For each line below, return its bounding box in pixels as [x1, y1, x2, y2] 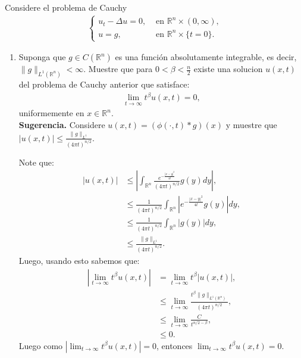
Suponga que [18, 51, 66, 63]
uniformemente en [18, 107, 84, 119]
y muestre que [225, 118, 277, 130]
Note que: [18, 155, 54, 168]
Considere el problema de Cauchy [5, 1, 127, 13]
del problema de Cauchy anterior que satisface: [18, 78, 190, 91]
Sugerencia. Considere [18, 118, 105, 130]
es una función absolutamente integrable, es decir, [115, 51, 297, 63]
